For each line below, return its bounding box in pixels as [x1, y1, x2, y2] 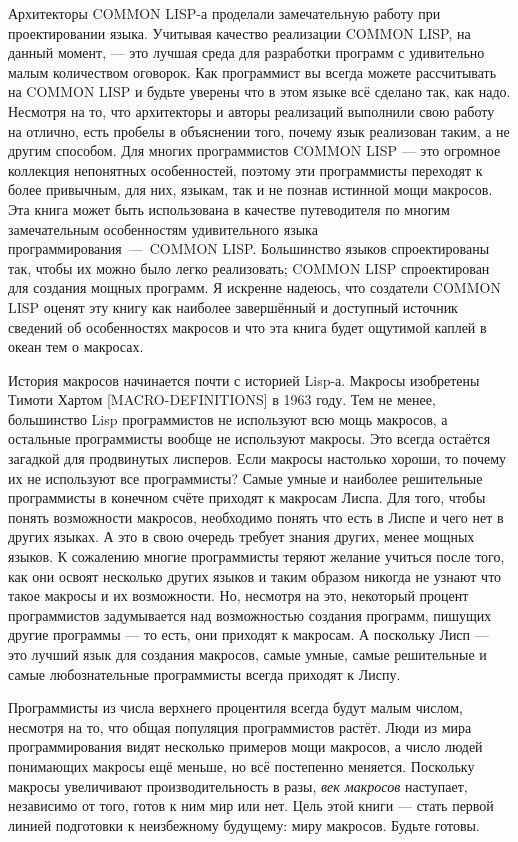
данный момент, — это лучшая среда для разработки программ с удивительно [8, 42, 485, 63]
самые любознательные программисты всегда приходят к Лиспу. [8, 663, 401, 684]
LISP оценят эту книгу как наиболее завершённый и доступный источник [8, 296, 458, 317]
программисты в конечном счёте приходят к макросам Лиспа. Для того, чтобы [8, 487, 486, 508]
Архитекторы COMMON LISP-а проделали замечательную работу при [8, 3, 441, 23]
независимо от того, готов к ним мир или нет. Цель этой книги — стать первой [8, 795, 494, 816]
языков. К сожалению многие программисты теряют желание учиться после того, [8, 546, 505, 567]
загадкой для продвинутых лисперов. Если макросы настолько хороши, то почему [8, 448, 507, 469]
